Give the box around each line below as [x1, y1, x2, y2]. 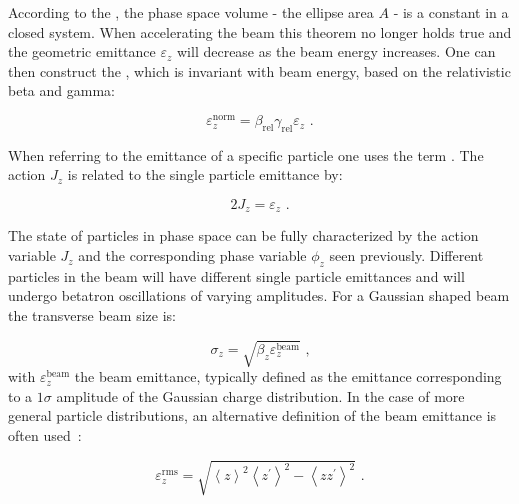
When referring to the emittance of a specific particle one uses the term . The [8, 144, 484, 165]
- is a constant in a [393, 2, 509, 22]
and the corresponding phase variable [78, 245, 307, 266]
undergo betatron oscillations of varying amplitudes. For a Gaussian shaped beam [8, 285, 510, 306]
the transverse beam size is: [8, 305, 176, 326]
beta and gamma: [8, 80, 115, 101]
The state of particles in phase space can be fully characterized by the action [8, 225, 479, 246]
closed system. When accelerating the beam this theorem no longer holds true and [8, 21, 512, 42]
